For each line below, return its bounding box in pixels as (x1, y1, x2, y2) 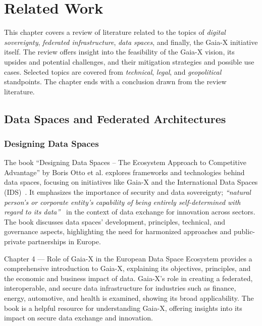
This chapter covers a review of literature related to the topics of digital (4, 27, 226, 37)
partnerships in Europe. (28, 236, 101, 247)
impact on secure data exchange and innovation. (4, 312, 153, 323)
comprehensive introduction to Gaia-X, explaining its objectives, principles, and (4, 263, 251, 274)
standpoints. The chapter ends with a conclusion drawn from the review (4, 76, 227, 87)
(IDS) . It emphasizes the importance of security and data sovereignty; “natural (4, 187, 251, 197)
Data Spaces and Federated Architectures (4, 111, 226, 126)
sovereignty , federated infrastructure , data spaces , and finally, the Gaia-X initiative (4, 36, 258, 47)
